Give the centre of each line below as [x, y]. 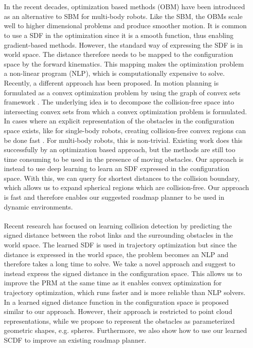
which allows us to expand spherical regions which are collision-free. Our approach [126, 187]
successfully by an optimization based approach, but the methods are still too [120, 149]
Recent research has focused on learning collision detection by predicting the [118, 225]
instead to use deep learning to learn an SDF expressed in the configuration [117, 168]
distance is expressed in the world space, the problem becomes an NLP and [116, 254]
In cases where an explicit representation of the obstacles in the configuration [119, 121]
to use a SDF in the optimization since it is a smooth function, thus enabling [119, 35]
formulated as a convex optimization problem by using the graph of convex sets [122, 92]
